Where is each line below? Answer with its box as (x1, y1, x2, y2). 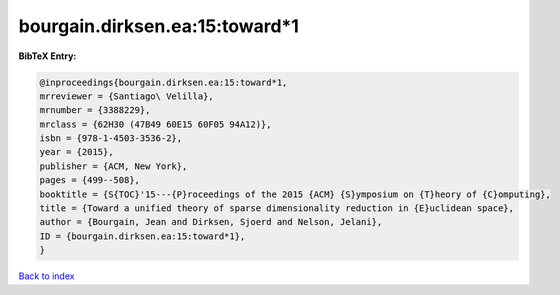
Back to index (18, 270, 75, 282)
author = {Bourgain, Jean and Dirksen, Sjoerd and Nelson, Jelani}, (39, 216, 383, 228)
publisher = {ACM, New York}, (39, 160, 188, 172)
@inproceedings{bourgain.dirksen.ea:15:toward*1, (39, 76, 288, 88)
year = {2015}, (39, 146, 114, 158)
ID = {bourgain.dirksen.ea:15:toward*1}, (39, 230, 246, 242)
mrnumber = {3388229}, (39, 105, 151, 116)
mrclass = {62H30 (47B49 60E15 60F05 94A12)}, (39, 118, 272, 130)
